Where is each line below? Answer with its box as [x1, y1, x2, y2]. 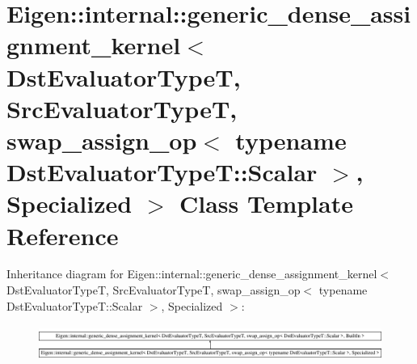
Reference [6, 218, 119, 252]
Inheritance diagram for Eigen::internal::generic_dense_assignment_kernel [6, 265, 377, 282]
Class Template [179, 187, 353, 220]
